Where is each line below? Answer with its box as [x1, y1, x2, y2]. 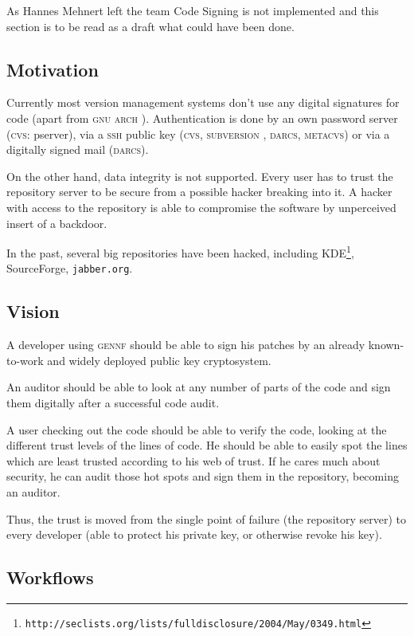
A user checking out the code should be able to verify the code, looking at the [6, 421, 387, 438]
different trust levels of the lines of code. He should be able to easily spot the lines [6, 437, 408, 453]
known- [368, 336, 404, 353]
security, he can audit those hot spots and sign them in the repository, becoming [6, 468, 399, 485]
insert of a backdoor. [6, 214, 107, 231]
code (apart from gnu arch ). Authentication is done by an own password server [6, 109, 398, 126]
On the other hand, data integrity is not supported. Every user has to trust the [6, 167, 393, 184]
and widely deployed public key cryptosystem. [47, 351, 271, 368]
